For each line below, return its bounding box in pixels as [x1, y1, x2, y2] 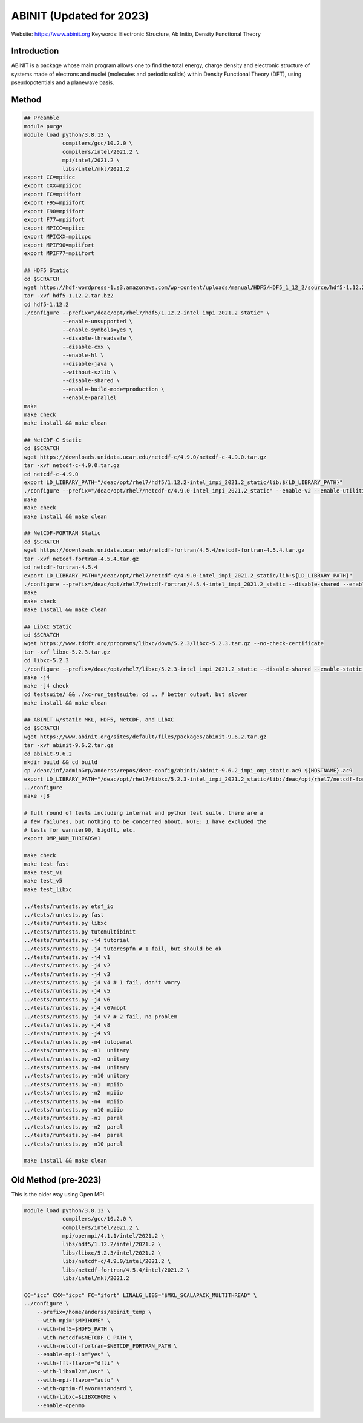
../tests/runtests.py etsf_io [24, 903, 114, 910]
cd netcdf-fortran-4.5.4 [24, 563, 98, 571]
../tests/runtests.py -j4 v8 [24, 1021, 111, 1029]
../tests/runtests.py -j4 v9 [24, 1030, 111, 1037]
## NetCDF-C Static [24, 437, 82, 443]
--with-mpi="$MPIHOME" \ [36, 1317, 111, 1324]
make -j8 [24, 792, 50, 800]
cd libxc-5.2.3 [24, 657, 69, 664]
